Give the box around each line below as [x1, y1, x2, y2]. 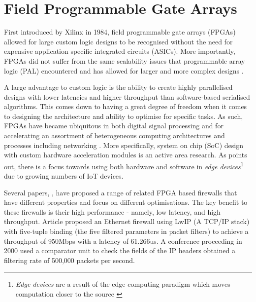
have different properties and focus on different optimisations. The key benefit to [4, 197, 248, 207]
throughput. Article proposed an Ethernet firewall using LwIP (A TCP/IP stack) [4, 216, 250, 226]
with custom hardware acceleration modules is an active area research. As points [4, 150, 247, 160]
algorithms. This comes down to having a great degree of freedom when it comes [4, 101, 247, 112]
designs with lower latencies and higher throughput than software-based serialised [4, 91, 250, 102]
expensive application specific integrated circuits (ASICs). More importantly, [4, 46, 235, 56]
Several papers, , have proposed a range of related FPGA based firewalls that [4, 187, 237, 197]
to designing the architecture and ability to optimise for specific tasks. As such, [4, 111, 243, 121]
